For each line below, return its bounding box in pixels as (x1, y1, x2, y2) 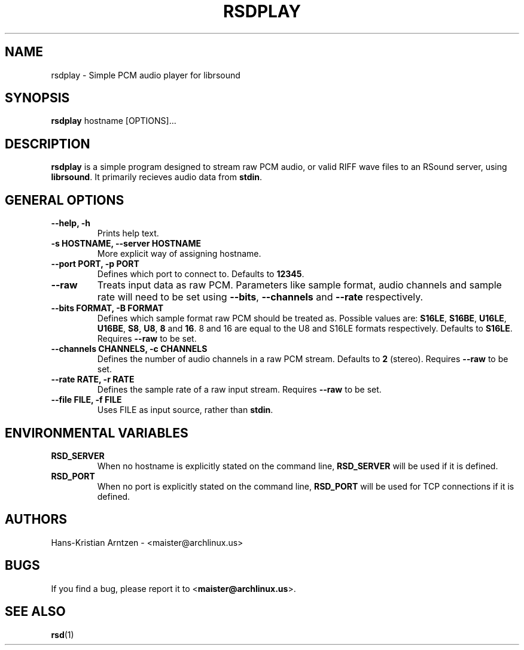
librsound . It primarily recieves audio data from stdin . (51, 172, 263, 183)
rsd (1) (51, 629, 74, 640)
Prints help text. (97, 228, 159, 239)
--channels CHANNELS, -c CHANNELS (51, 344, 208, 354)
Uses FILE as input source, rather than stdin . (97, 405, 273, 415)
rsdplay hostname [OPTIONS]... (51, 116, 176, 126)
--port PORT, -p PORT (51, 259, 139, 269)
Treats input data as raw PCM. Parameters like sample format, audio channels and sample (97, 279, 502, 291)
